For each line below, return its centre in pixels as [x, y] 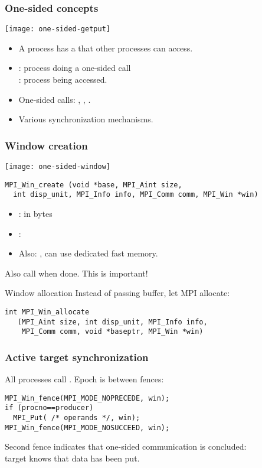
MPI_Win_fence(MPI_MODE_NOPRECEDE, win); [87, 398]
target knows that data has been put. [72, 458]
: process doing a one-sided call [75, 68]
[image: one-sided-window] [58, 167]
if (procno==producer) [49, 408]
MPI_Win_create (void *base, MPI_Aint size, [94, 185]
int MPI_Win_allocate [47, 312]
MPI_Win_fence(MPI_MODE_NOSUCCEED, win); [87, 428]
